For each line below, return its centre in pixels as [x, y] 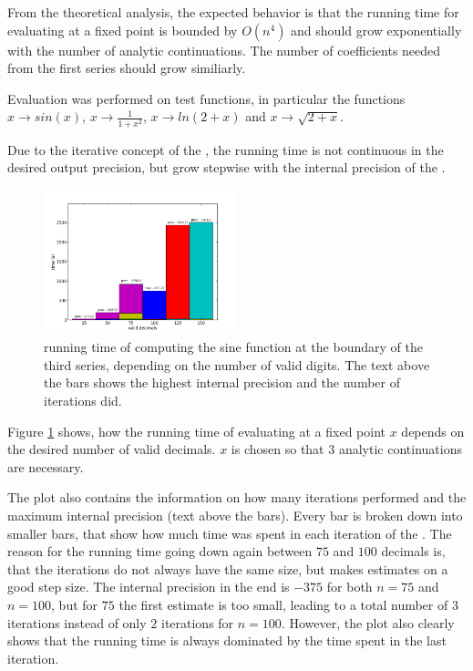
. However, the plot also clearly [368, 622]
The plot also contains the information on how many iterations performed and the [237, 497]
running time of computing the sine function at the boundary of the [233, 347]
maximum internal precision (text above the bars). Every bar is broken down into [235, 516]
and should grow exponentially [376, 30]
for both [350, 587]
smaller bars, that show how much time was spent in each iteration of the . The [230, 533]
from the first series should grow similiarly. [127, 68]
